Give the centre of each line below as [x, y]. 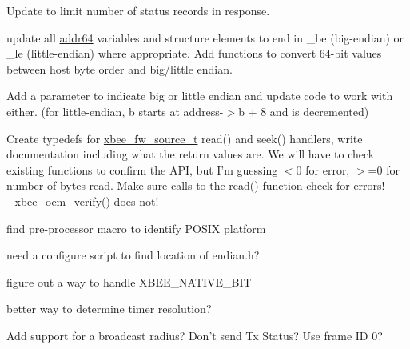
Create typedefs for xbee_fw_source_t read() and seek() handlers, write [185, 138]
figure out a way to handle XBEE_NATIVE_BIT [129, 281]
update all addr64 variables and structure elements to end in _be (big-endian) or [205, 37]
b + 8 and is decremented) [304, 111]
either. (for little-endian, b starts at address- [115, 111]
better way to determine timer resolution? [109, 309]
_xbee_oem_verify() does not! [83, 201]
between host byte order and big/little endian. [119, 68]
